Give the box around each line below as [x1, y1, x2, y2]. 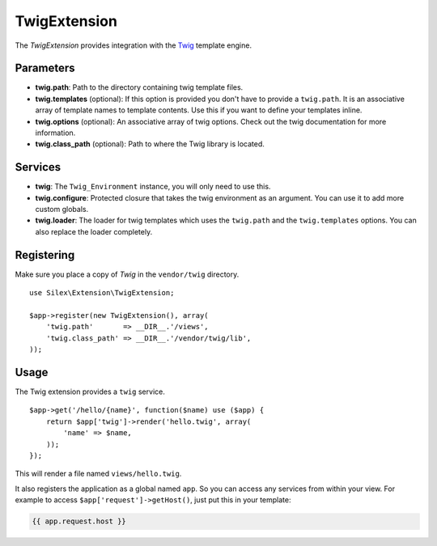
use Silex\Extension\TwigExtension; [29, 288, 175, 298]
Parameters [15, 61, 75, 75]
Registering [15, 248, 75, 262]
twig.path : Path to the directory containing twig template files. [35, 83, 244, 92]
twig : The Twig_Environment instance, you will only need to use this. [35, 182, 271, 192]
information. [35, 128, 76, 138]
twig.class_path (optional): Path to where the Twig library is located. [35, 139, 265, 149]
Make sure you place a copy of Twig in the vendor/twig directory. [15, 269, 240, 279]
